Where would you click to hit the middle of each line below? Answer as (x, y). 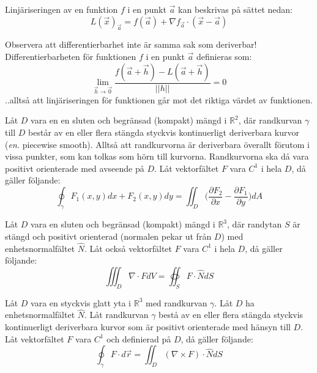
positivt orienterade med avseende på (75, 168)
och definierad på (139, 338)
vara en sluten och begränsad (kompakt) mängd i (123, 224)
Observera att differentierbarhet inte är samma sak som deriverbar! (131, 44)
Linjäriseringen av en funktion (62, 9)
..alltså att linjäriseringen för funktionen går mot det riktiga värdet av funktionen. (159, 99)
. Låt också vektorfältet (128, 248)
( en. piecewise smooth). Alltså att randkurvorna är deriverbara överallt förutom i (157, 144)
